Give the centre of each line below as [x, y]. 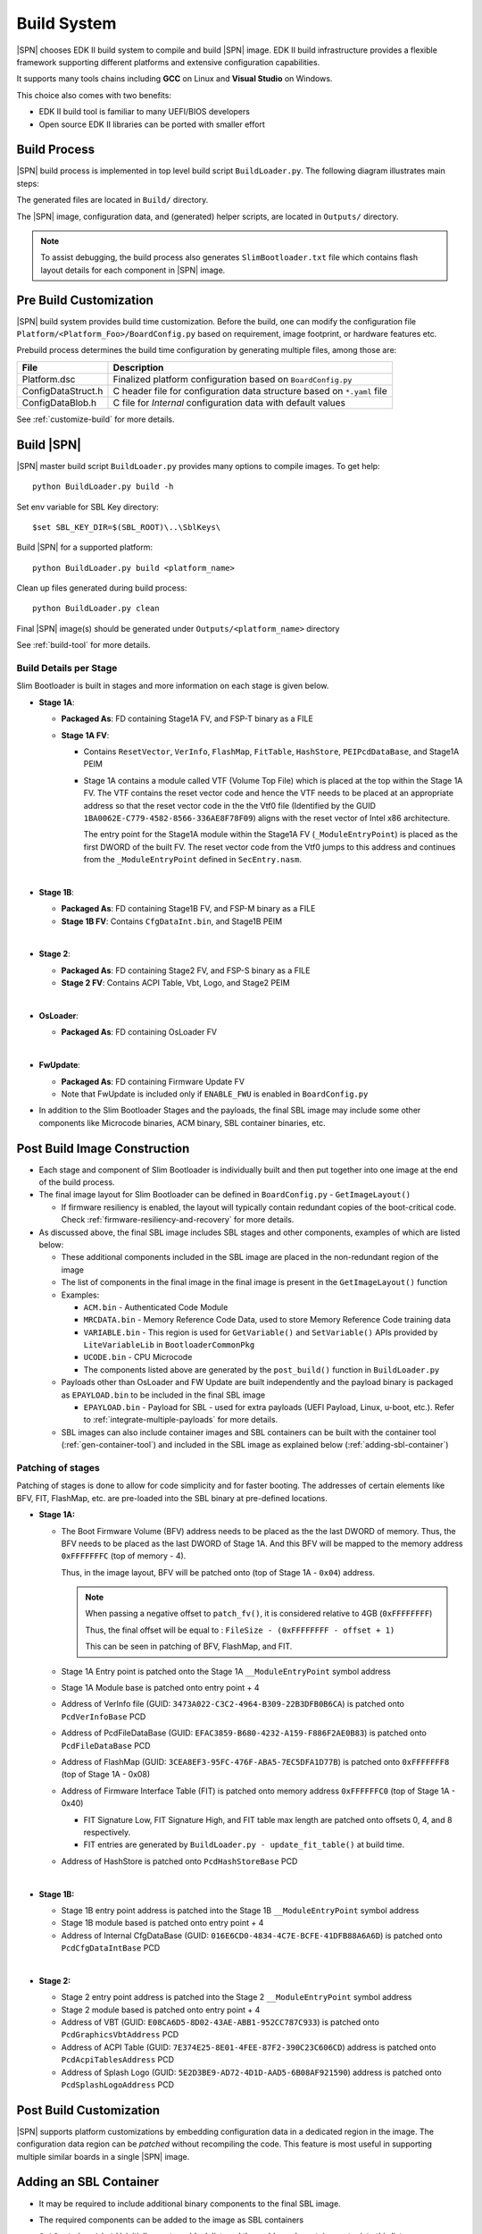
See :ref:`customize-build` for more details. [96, 419]
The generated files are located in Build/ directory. [112, 200]
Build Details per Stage [67, 668]
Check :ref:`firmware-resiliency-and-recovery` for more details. [178, 1220]
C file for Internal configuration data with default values [229, 402]
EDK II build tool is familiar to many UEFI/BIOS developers [144, 112]
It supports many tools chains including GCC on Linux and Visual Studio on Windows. [175, 79]
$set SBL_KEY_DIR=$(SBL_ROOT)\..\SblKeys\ [127, 527]
